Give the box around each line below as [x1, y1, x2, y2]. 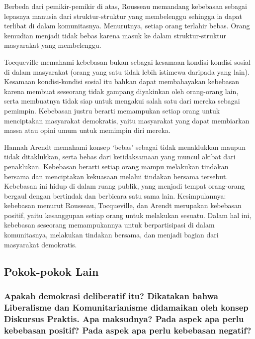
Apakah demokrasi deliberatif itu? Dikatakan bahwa [4, 289, 218, 302]
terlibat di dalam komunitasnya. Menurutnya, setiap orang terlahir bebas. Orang [4, 20, 250, 31]
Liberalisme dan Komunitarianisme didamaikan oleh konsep [4, 301, 249, 313]
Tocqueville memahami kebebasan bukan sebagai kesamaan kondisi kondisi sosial [4, 56, 251, 67]
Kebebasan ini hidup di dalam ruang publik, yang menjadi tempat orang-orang [4, 181, 245, 191]
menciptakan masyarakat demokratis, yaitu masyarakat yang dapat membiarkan [4, 115, 250, 125]
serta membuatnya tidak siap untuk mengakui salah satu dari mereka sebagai [4, 96, 240, 106]
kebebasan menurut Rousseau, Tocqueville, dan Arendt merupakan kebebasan [4, 200, 242, 211]
